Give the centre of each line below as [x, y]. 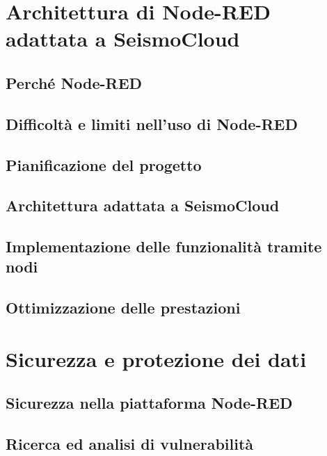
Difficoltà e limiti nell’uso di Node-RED [152, 123]
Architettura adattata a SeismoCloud [143, 205]
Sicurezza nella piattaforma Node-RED [149, 403]
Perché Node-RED [74, 82]
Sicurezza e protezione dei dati [156, 358]
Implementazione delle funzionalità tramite [164, 246]
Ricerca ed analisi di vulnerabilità [130, 444]
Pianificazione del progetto [104, 164]
